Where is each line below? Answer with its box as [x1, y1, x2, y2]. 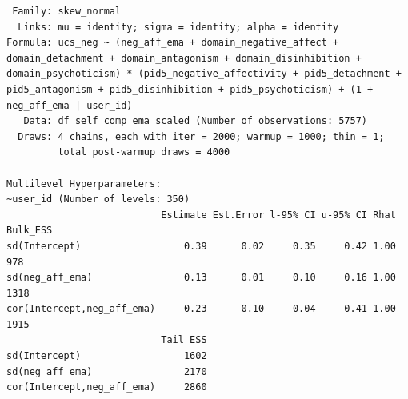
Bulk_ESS [6, 225, 53, 237]
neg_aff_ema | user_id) [6, 99, 133, 111]
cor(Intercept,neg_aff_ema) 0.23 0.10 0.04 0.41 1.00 [6, 303, 396, 315]
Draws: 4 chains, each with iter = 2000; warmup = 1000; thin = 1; [18, 130, 385, 142]
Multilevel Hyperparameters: [6, 178, 162, 190]
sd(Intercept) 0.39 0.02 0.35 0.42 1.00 [6, 240, 396, 252]
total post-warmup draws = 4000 [58, 146, 230, 158]
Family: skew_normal [12, 6, 122, 17]
